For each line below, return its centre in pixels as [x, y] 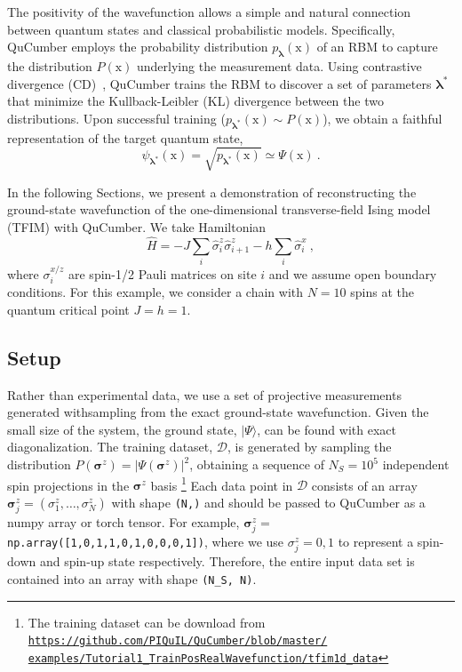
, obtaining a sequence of [257, 464]
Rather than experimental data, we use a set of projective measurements [204, 394]
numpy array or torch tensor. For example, [123, 522]
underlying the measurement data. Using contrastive [279, 65]
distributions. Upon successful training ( [116, 118]
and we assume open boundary [353, 273]
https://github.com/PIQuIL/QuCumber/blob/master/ [178, 641]
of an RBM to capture [377, 47]
